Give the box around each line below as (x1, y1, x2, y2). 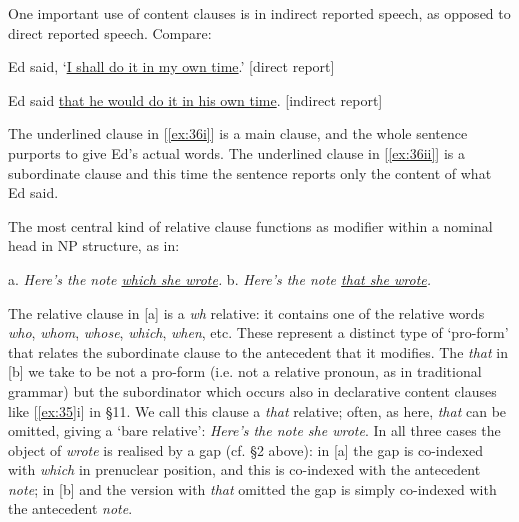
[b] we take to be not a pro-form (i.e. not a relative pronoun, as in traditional (8, 361, 482, 382)
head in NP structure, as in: (8, 235, 180, 256)
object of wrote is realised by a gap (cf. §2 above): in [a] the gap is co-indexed (8, 439, 483, 460)
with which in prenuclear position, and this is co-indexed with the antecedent (8, 459, 481, 480)
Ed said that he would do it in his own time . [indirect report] (8, 89, 383, 110)
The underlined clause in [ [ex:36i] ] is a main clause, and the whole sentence (8, 123, 468, 144)
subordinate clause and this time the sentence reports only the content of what (8, 162, 492, 183)
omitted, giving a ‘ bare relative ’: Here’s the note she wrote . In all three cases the (8, 420, 501, 441)
